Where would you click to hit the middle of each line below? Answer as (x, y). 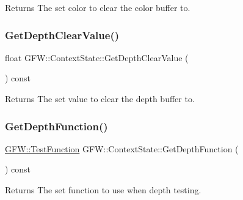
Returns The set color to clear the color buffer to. (98, 7)
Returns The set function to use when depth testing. (103, 190)
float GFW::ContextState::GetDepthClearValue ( (97, 57)
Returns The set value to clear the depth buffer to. (100, 98)
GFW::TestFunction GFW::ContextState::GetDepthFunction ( (122, 148)
